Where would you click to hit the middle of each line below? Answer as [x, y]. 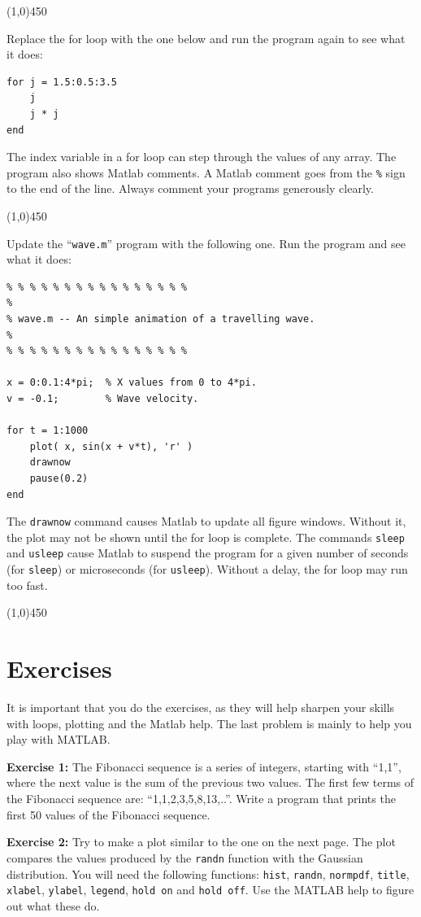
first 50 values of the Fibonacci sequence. [109, 814]
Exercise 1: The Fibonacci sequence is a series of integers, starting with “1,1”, [204, 766]
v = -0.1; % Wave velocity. [103, 399]
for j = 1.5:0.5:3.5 [62, 82]
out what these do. [53, 905]
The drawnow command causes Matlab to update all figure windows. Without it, [206, 521]
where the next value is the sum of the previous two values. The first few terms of [210, 782]
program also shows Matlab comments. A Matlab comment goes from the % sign [206, 172]
